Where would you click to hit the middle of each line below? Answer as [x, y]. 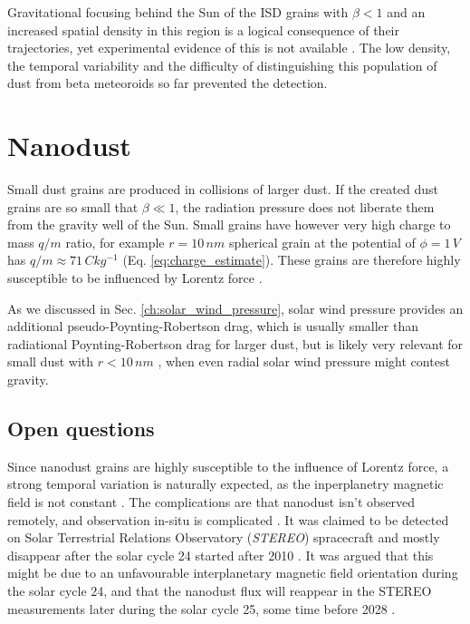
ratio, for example [115, 242]
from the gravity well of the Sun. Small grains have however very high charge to [229, 224]
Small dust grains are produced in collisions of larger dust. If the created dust [223, 189]
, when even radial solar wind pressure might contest [304, 361]
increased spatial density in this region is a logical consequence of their [204, 29]
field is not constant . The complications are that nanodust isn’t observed [211, 502]
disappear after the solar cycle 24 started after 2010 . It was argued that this [221, 555]
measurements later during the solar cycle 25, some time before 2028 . [201, 608]
